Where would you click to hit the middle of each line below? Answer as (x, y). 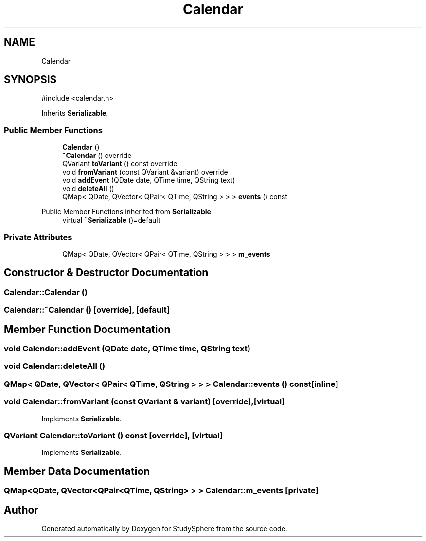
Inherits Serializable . (75, 113)
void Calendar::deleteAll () (55, 366)
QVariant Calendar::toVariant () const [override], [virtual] (114, 435)
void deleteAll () (88, 189)
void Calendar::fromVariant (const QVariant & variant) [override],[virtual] (144, 402)
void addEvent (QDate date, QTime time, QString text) (149, 180)
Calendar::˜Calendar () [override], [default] (87, 310)
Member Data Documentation (77, 471)
